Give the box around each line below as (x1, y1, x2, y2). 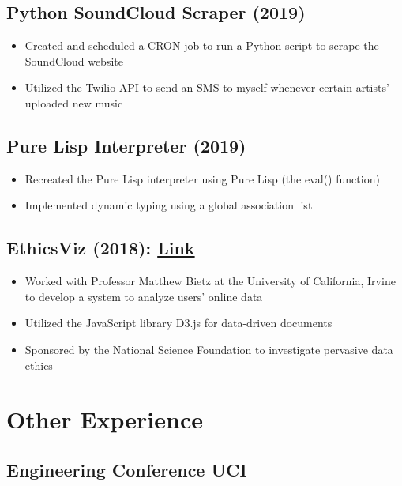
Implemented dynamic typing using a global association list (24, 197, 313, 213)
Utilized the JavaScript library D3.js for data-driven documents (24, 315, 332, 331)
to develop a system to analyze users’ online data (24, 288, 263, 304)
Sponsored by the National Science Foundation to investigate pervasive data (24, 341, 393, 357)
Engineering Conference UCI (6, 457, 247, 481)
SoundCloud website (24, 52, 123, 69)
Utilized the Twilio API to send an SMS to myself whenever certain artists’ (24, 79, 389, 96)
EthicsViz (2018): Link (6, 235, 195, 260)
